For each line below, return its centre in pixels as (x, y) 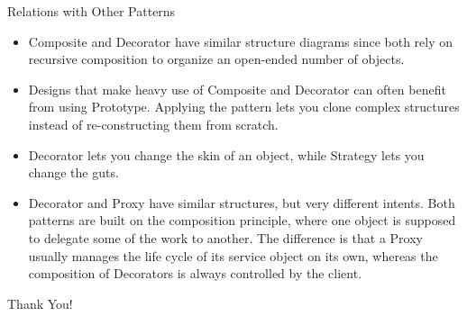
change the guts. (73, 172)
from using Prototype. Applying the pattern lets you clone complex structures (244, 107)
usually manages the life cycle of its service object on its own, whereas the (233, 255)
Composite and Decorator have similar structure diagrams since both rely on (241, 41)
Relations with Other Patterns (92, 11)
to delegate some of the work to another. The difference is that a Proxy (225, 237)
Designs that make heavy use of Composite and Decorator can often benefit (237, 89)
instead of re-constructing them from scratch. (153, 124)
